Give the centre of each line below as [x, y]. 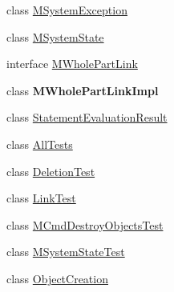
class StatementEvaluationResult [87, 117]
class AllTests [40, 144]
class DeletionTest [51, 171]
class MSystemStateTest [66, 252]
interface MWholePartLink [72, 64]
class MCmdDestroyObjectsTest [85, 224]
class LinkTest [41, 198]
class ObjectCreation [57, 278]
